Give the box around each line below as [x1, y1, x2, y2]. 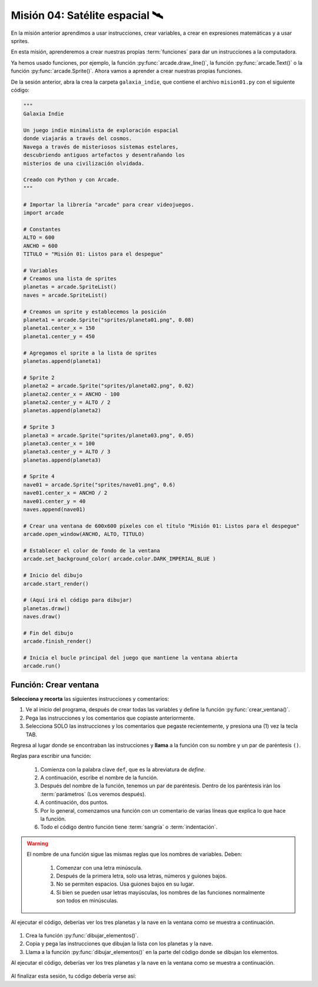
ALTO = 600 [23, 234, 55, 241]
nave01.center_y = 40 [23, 498, 86, 505]
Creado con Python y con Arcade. [23, 177, 120, 183]
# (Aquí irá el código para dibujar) [23, 597, 132, 604]
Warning [26, 840, 48, 847]
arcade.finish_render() [23, 638, 92, 645]
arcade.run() [23, 663, 61, 670]
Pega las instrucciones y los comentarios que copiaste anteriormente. [25, 714, 196, 721]
